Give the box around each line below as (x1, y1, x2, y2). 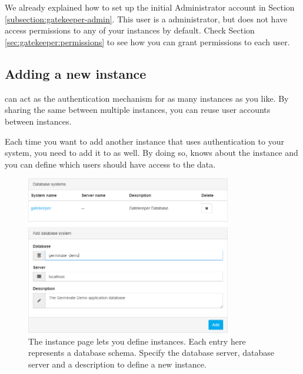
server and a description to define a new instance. (28, 358, 207, 370)
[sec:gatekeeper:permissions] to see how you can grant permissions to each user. (5, 35, 290, 48)
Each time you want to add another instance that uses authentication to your (5, 135, 284, 147)
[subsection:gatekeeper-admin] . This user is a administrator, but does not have (5, 12, 288, 25)
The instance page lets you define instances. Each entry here (28, 335, 246, 347)
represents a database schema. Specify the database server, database (28, 346, 274, 359)
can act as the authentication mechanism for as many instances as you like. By (5, 92, 289, 104)
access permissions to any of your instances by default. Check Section (5, 24, 255, 36)
